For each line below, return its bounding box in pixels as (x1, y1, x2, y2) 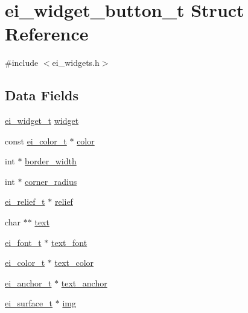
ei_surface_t (5, 297, 53, 309)
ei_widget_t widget (5, 114, 79, 127)
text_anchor (61, 276, 107, 289)
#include (5, 56, 39, 69)
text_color (54, 256, 94, 269)
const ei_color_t (5, 134, 67, 147)
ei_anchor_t (5, 276, 52, 289)
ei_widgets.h (52, 56, 100, 69)
